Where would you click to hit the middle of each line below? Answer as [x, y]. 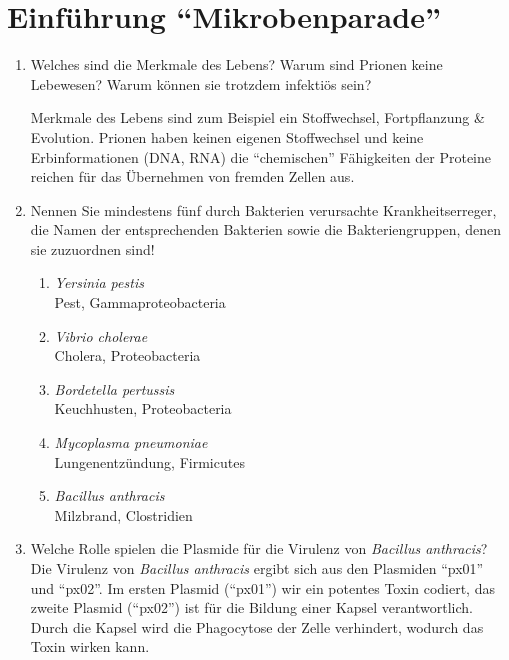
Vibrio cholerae [101, 335]
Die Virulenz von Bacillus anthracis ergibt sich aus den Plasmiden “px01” [257, 568]
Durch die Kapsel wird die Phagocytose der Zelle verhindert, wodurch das [257, 626]
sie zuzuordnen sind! [92, 248]
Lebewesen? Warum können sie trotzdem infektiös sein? [201, 83]
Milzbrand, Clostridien [123, 514]
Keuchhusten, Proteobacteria [143, 408]
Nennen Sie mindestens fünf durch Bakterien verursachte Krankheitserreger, [263, 209]
